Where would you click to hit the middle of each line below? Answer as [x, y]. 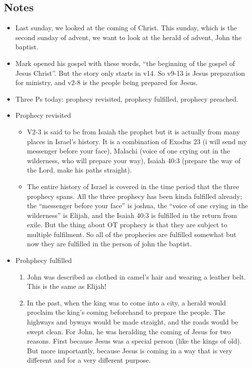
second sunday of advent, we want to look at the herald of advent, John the [128, 37]
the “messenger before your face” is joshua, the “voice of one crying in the [137, 206]
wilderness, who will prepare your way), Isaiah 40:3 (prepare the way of [134, 160]
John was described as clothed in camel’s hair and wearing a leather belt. [136, 276]
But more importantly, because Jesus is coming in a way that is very [130, 350]
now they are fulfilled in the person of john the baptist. [109, 244]
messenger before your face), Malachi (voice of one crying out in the [128, 151]
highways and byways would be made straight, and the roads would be [133, 322]
